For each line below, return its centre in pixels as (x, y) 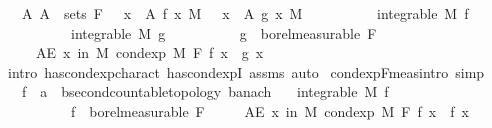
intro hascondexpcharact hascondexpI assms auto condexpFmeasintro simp (246, 71)
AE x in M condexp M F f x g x (149, 52)
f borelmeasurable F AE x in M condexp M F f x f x (269, 110)
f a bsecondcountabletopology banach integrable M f (205, 91)
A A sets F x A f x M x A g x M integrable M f (245, 13)
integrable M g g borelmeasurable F (223, 32)
